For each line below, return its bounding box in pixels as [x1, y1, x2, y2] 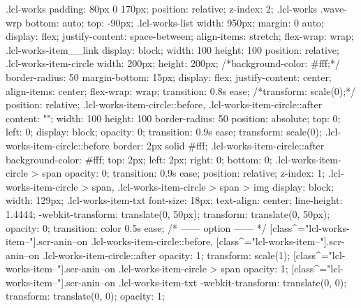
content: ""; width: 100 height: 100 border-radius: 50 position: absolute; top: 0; [6, 110, 341, 125]
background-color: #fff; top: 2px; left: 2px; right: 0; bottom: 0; [6, 152, 272, 166]
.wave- [320, 1, 347, 15]
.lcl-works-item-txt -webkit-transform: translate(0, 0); [118, 274, 347, 289]
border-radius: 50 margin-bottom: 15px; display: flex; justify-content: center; [6, 69, 332, 84]
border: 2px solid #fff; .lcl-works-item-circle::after [112, 138, 325, 152]
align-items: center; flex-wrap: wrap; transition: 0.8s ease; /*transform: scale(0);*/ [6, 83, 356, 98]
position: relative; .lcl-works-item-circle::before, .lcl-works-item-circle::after [6, 97, 323, 112]
